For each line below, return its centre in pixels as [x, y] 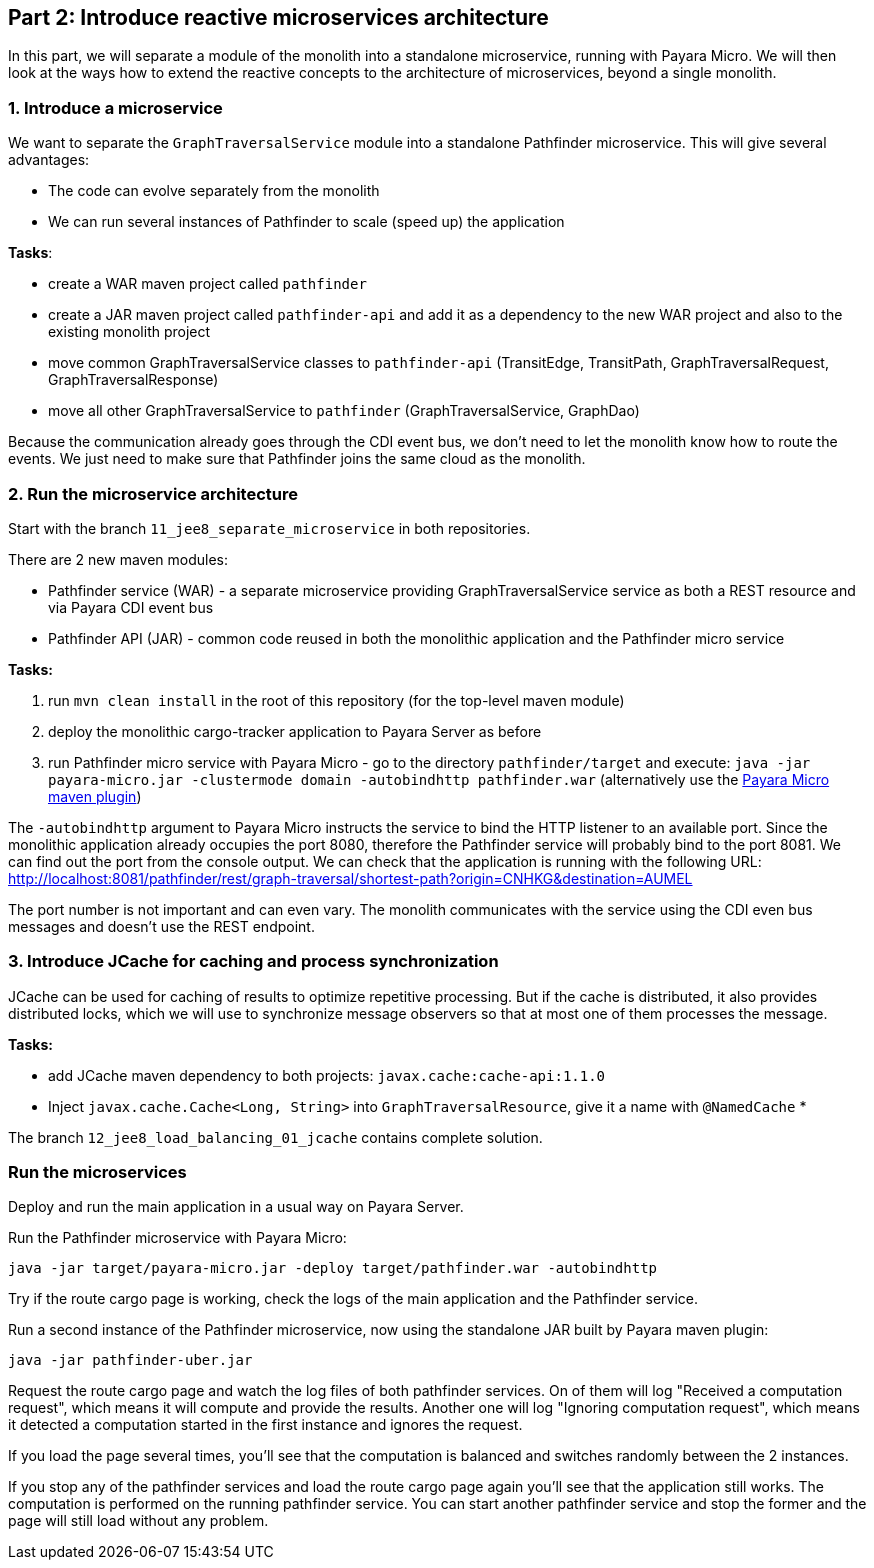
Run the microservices [97, 1172]
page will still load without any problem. [138, 1521]
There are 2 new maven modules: [118, 559]
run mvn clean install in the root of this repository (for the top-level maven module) [336, 700]
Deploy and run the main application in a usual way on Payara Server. [236, 1207]
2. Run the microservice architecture [153, 493]
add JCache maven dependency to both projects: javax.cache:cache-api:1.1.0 [327, 1075]
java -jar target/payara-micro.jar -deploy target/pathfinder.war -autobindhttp [333, 1268]
